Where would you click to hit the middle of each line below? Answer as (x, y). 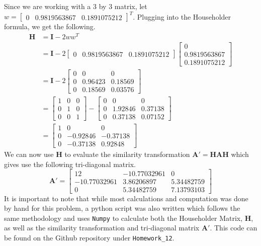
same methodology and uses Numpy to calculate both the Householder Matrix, (123, 218)
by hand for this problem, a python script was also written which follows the (122, 208)
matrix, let (131, 6)
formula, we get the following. (50, 26)
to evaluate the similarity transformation (127, 154)
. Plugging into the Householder (182, 16)
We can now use (29, 154)
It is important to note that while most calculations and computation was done (126, 198)
